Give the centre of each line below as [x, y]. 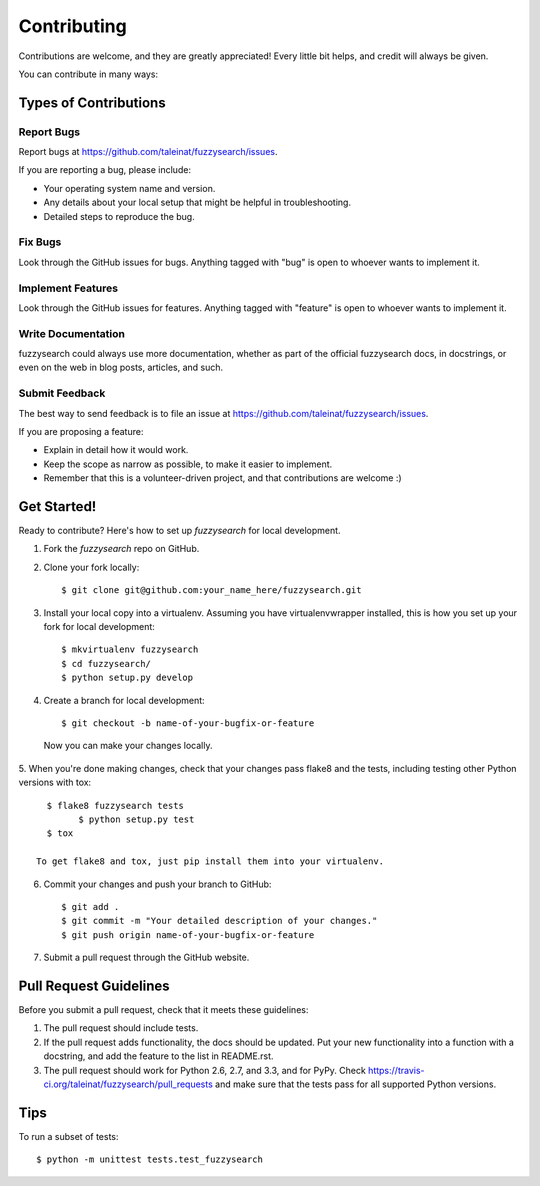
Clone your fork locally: [91, 567]
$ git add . [90, 906]
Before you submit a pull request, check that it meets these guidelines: [163, 1009]
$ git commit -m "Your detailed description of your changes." [219, 921]
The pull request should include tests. [121, 1028]
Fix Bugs [40, 242]
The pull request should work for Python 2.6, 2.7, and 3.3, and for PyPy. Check [205, 1070]
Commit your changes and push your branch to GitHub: [157, 884]
